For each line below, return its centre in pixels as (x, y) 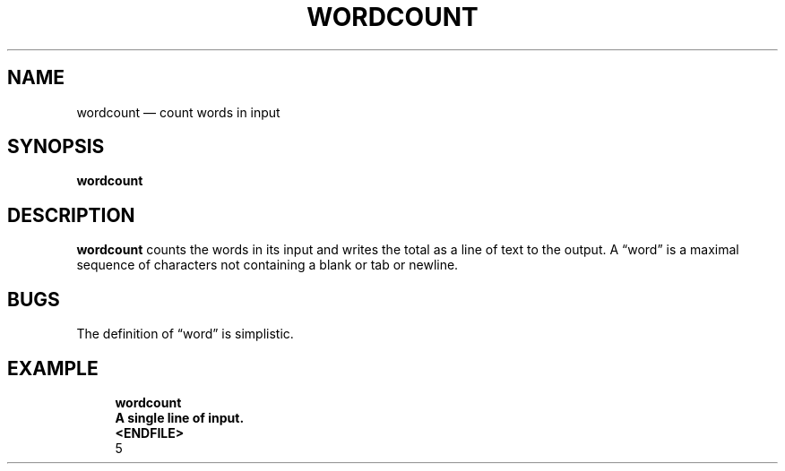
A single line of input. (180, 417)
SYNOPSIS (56, 147)
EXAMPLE (53, 368)
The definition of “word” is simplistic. (185, 334)
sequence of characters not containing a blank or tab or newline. (267, 265)
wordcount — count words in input (178, 112)
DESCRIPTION (71, 215)
